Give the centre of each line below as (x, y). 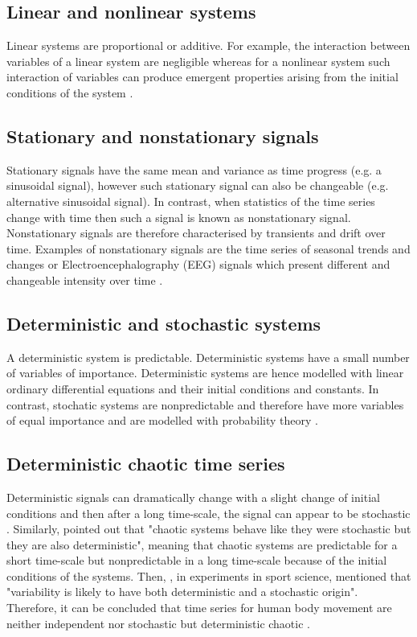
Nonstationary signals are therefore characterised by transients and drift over (196, 233)
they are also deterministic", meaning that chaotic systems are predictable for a (202, 544)
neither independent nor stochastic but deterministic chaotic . (158, 623)
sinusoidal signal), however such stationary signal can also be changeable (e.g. (198, 185)
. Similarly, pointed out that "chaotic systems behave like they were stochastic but (209, 529)
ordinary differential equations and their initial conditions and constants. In (193, 388)
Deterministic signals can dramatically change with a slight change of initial (193, 497)
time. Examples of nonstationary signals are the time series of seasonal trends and (208, 248)
